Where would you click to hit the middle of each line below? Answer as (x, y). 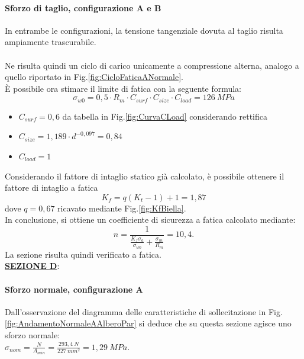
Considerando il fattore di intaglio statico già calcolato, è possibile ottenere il (145, 176)
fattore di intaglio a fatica (51, 187)
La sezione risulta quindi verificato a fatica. (83, 254)
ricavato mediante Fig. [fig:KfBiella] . (122, 208)
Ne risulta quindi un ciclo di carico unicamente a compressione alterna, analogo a (152, 65)
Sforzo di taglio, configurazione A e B (83, 7)
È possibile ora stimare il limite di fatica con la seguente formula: (123, 88)
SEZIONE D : (32, 266)
